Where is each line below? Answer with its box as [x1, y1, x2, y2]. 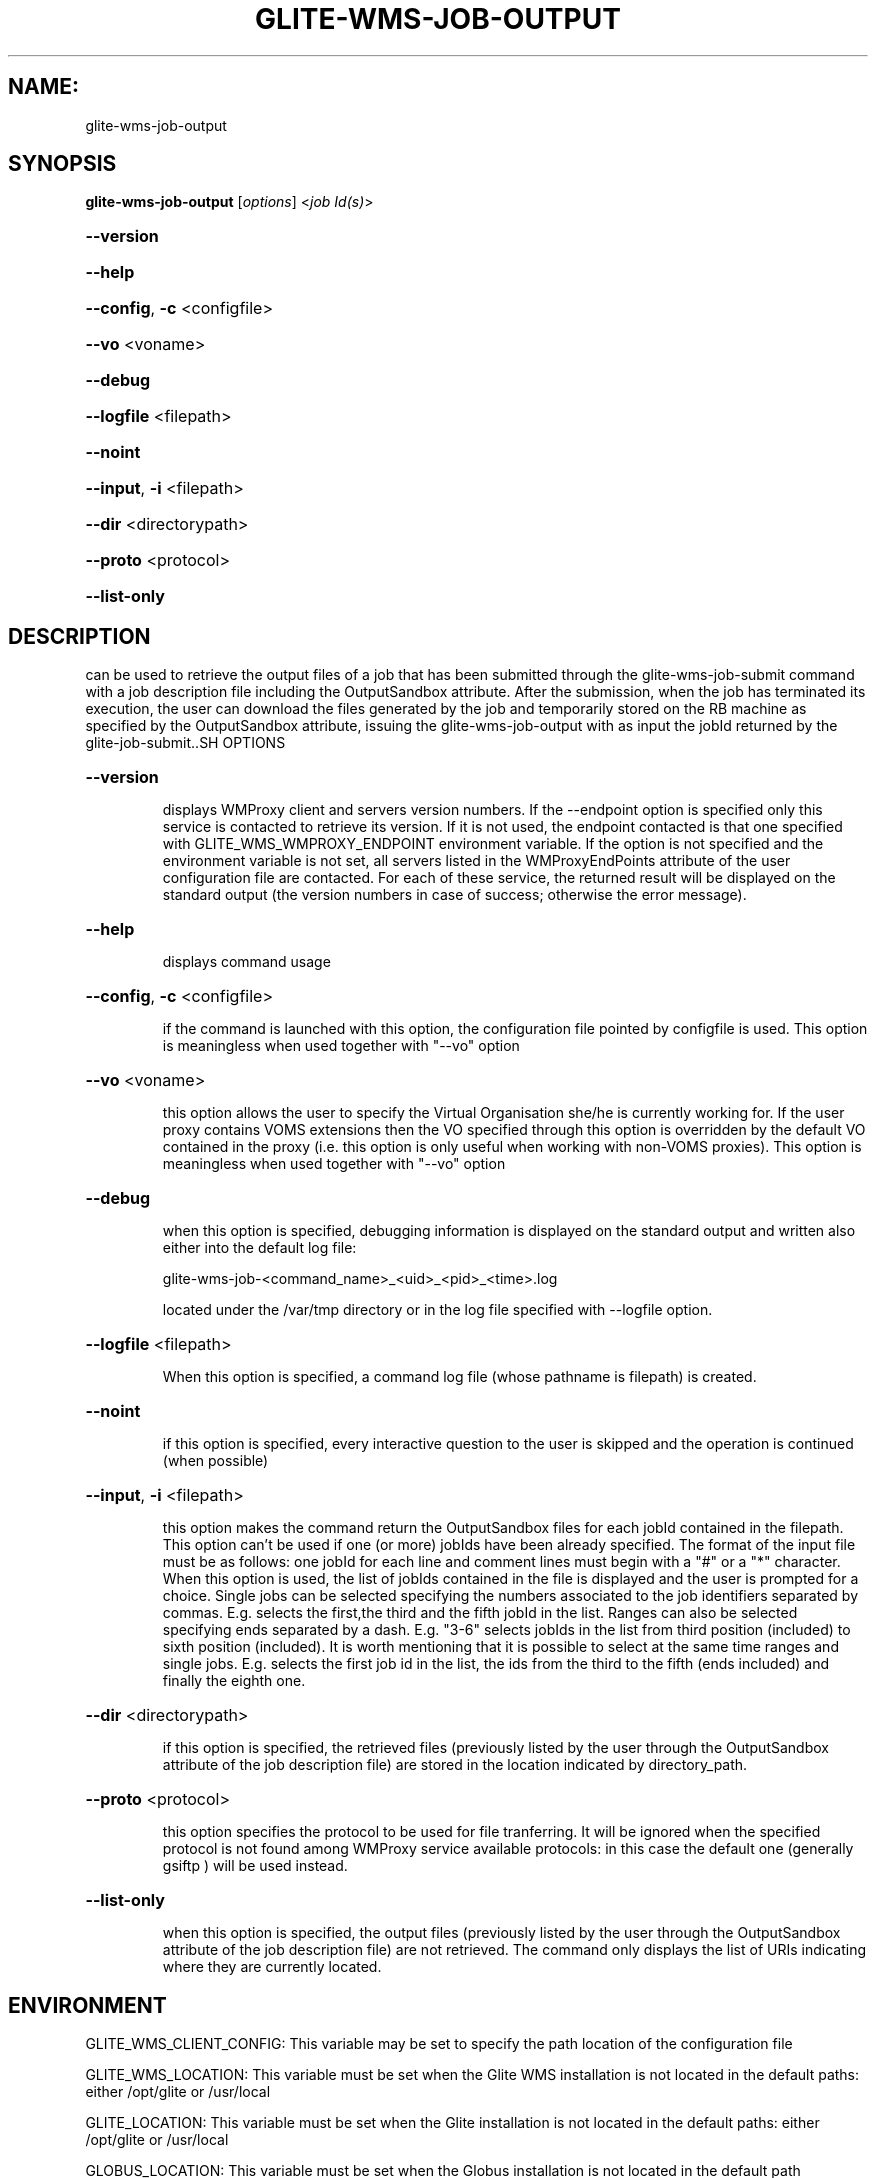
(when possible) [162, 1452, 269, 1470]
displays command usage [162, 953, 331, 971]
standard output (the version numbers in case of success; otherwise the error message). [162, 886, 747, 904]
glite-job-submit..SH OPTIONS [85, 734, 286, 752]
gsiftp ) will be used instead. [162, 1857, 348, 1875]
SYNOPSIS [8, 151, 117, 177]
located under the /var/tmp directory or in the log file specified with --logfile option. [162, 1301, 713, 1319]
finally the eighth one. [162, 1672, 306, 1690]
